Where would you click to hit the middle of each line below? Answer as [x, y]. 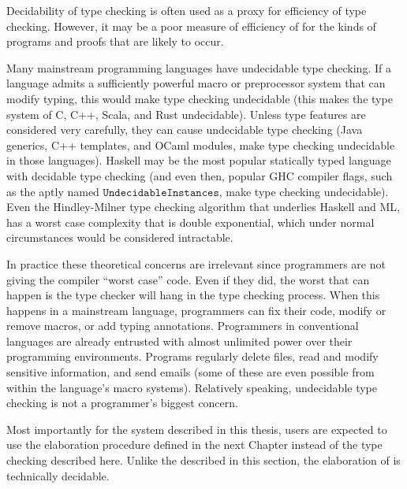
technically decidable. [58, 475]
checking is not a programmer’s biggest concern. [122, 403]
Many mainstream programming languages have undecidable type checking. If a [199, 67]
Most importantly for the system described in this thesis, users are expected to [197, 429]
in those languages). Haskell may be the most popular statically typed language [199, 160]
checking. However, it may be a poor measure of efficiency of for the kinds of [191, 26]
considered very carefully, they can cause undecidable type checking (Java [185, 130]
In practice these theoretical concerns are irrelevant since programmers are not [196, 263]
